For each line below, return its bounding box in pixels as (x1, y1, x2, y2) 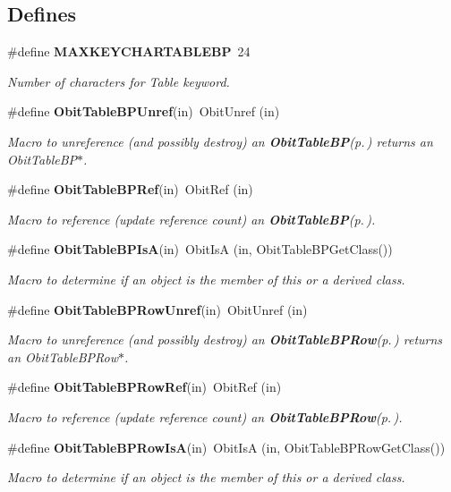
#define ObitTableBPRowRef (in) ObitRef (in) (7, 377, 282, 396)
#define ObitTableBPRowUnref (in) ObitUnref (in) (7, 300, 308, 318)
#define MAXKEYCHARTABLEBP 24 (7, 42, 251, 61)
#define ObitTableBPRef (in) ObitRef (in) (7, 180, 253, 199)
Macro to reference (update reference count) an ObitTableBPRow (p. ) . (7, 407, 403, 426)
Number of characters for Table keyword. (7, 72, 230, 90)
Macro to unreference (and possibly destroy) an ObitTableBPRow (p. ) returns (7, 330, 443, 349)
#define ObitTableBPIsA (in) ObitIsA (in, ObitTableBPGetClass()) (7, 240, 393, 259)
